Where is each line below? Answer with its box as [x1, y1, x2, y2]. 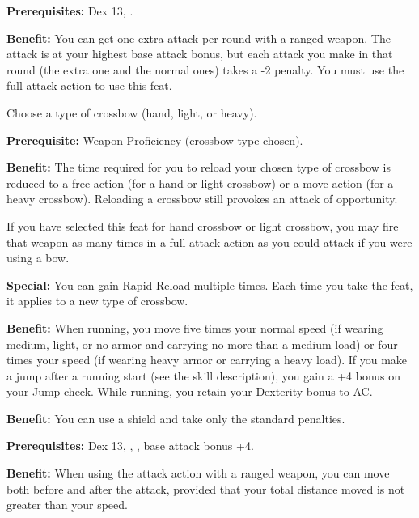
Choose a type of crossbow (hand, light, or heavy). [6, 104, 257, 121]
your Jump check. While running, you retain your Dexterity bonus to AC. [6, 383, 373, 400]
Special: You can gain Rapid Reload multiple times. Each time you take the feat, [6, 276, 413, 293]
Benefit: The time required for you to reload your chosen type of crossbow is [6, 159, 391, 176]
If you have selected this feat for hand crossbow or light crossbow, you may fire [6, 217, 399, 234]
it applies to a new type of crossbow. [6, 292, 188, 309]
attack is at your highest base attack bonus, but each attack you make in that [6, 45, 393, 62]
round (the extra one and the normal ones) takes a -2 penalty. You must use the [6, 61, 404, 78]
